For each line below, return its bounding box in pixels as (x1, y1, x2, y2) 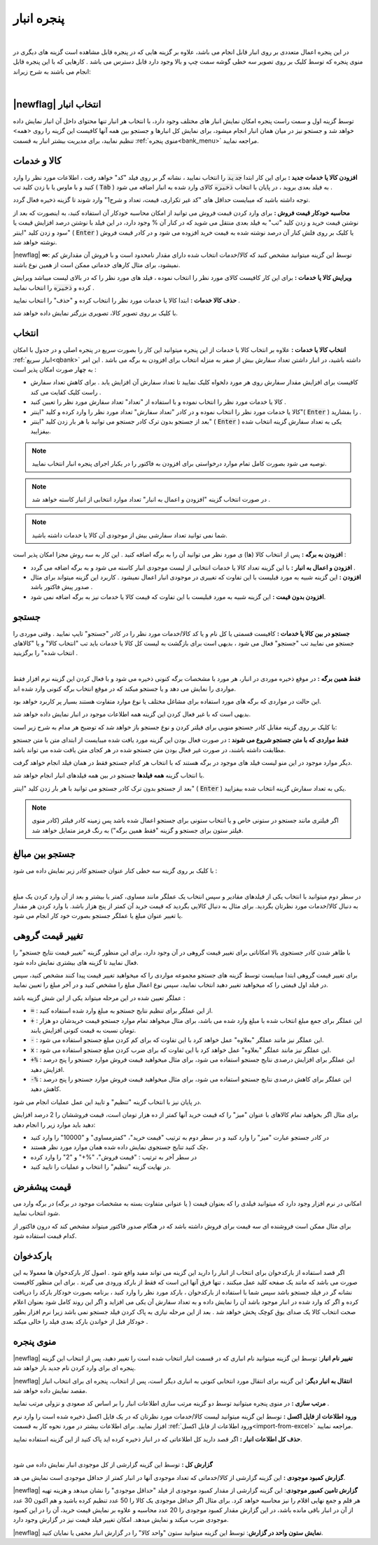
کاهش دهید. (30, 1085, 62, 1093)
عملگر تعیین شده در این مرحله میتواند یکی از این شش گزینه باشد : (13, 994, 185, 1002)
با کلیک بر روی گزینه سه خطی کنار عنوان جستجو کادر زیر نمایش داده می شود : (13, 866, 218, 875)
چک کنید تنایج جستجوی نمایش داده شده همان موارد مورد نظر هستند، (30, 1143, 209, 1151)
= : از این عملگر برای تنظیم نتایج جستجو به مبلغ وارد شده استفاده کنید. (30, 1006, 213, 1015)
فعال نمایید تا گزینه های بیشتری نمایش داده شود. (13, 958, 139, 966)
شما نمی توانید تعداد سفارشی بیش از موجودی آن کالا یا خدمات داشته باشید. (31, 530, 227, 539)
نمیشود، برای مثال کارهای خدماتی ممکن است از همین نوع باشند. (13, 260, 181, 269)
